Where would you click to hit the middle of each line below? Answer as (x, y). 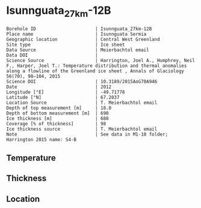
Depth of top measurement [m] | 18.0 (59, 108)
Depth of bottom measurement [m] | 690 (58, 113)
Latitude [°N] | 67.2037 (63, 97)
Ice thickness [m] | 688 (58, 118)
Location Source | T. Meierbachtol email (82, 102)
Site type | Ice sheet (66, 45)
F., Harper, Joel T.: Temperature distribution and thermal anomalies (97, 66)
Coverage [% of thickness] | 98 (56, 124)
